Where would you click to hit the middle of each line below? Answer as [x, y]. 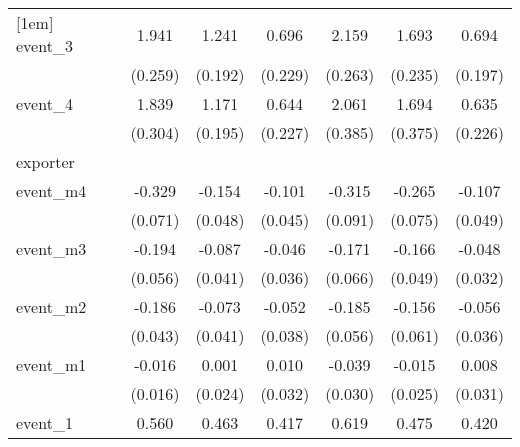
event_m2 [51, 306]
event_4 [44, 103]
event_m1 [51, 364]
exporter [45, 161]
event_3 [44, 45]
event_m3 [51, 248]
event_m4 [51, 190]
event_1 [44, 422]
